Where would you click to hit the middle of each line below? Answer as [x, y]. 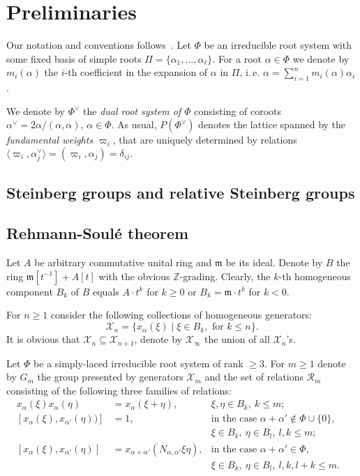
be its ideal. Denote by [274, 262]
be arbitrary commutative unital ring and [123, 262]
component [30, 291]
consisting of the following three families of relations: [119, 390]
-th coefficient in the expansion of [136, 72]
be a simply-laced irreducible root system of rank [138, 363]
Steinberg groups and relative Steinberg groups [181, 192]
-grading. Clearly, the [225, 276]
